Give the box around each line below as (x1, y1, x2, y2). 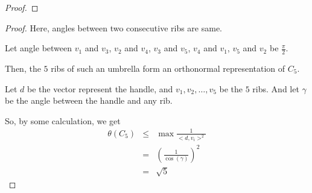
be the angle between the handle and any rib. (5, 94, 173, 107)
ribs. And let (252, 82, 299, 95)
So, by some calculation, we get (5, 114, 121, 127)
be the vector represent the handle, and (27, 82, 173, 95)
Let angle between (5, 42, 72, 54)
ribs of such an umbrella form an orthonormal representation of (51, 62, 285, 75)
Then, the (5, 62, 41, 75)
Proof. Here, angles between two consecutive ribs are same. (5, 21, 223, 34)
